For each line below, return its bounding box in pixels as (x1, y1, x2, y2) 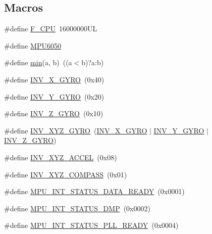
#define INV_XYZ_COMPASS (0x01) (4, 169, 127, 179)
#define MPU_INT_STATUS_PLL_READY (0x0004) (4, 220, 179, 230)
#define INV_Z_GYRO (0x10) (4, 108, 103, 119)
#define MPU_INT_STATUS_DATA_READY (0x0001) (4, 186, 185, 197)
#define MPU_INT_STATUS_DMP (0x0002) (4, 203, 150, 213)
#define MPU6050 (4, 40, 61, 51)
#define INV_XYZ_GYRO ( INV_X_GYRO (4, 125, 147, 135)
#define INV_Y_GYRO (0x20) (4, 91, 104, 102)
